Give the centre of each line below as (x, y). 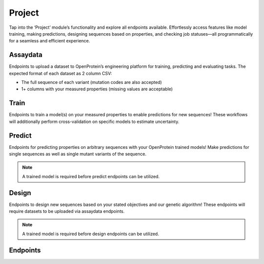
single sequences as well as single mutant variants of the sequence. (78, 154)
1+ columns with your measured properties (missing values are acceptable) (97, 89)
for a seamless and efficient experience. (50, 41)
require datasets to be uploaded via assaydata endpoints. (67, 211)
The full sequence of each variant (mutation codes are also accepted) (92, 82)
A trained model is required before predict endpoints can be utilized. (91, 176)
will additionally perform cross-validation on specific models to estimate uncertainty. (94, 122)
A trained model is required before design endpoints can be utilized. (91, 234)
